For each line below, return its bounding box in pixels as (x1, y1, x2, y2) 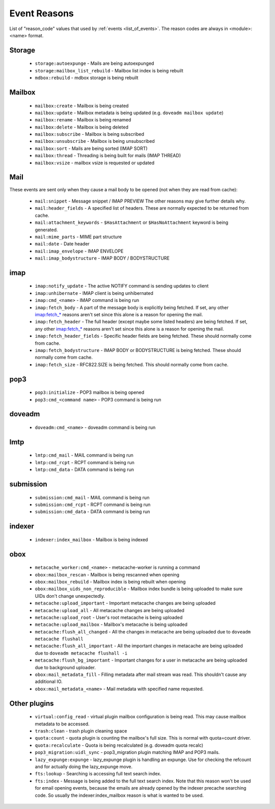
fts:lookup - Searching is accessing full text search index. (35, 771, 161, 777)
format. (28, 32, 44, 38)
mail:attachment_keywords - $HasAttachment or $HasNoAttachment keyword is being (35, 219, 229, 225)
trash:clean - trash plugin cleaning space (35, 728, 127, 734)
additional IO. (35, 678, 63, 685)
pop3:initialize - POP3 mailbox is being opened (35, 389, 145, 395)
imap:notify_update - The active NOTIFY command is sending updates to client (35, 283, 209, 289)
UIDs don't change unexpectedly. (35, 593, 105, 599)
